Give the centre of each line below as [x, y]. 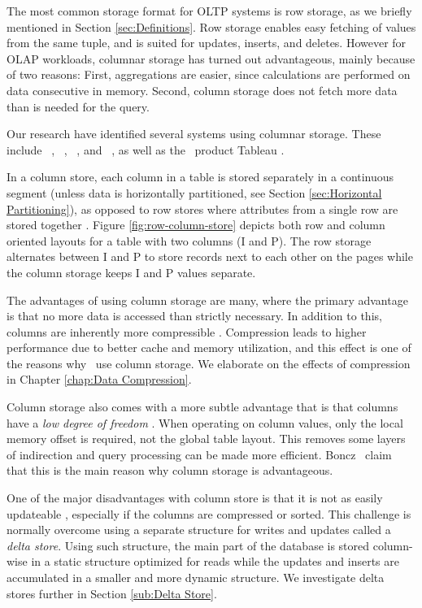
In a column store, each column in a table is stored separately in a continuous [200, 177]
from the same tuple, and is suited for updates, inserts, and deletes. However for [207, 43]
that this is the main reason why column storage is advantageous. [170, 470]
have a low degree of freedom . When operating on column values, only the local [205, 422]
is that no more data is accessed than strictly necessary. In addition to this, [194, 316]
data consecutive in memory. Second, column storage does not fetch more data [202, 90]
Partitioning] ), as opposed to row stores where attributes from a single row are [202, 208]
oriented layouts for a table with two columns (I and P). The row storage [189, 240]
